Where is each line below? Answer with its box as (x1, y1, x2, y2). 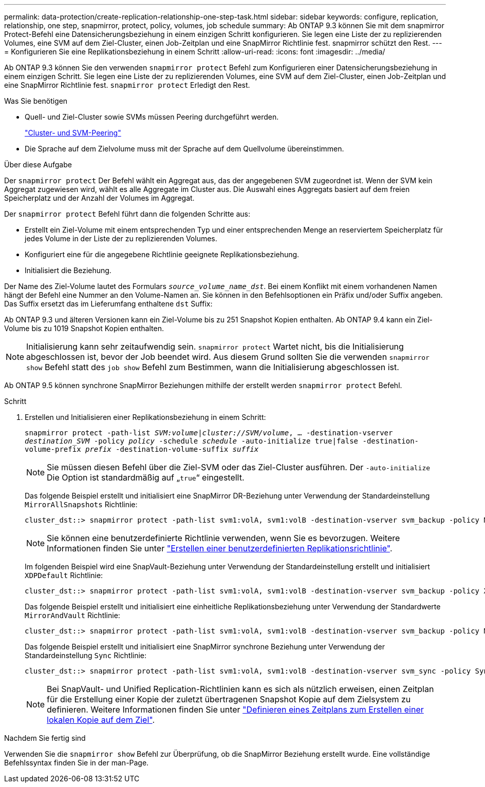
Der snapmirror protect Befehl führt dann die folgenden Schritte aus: (4, 209, 250, 218)
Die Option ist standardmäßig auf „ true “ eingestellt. (47, 472, 245, 483)
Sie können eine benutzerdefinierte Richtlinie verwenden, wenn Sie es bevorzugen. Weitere (47, 533, 400, 543)
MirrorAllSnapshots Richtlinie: (25, 500, 138, 509)
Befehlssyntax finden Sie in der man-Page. (4, 758, 149, 767)
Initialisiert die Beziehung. (25, 266, 111, 275)
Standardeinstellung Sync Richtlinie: (25, 651, 147, 660)
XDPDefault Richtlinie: (25, 571, 103, 580)
